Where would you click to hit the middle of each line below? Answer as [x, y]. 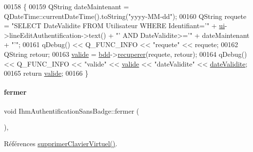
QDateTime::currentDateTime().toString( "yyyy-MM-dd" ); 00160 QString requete [125, 16]
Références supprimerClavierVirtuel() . [61, 143]
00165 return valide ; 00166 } [46, 73]
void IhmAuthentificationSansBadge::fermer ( [72, 110]
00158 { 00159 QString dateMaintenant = [67, 6]
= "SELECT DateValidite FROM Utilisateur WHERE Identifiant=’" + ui [115, 25]
